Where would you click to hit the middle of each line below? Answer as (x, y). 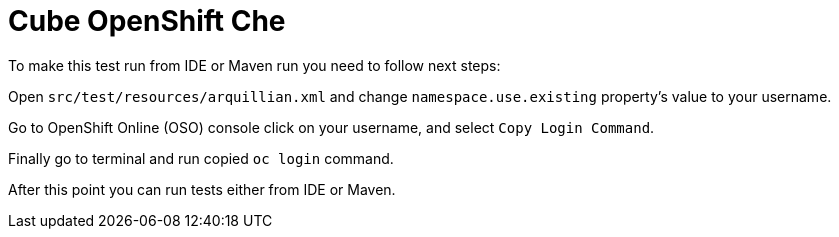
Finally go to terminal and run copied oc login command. (201, 158)
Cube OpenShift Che (147, 21)
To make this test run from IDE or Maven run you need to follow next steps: (254, 65)
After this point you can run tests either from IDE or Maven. (202, 189)
